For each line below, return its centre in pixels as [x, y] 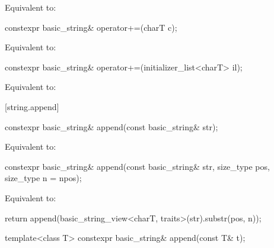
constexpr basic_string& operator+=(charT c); [91, 27]
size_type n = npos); [43, 178]
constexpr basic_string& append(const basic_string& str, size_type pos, [137, 166]
